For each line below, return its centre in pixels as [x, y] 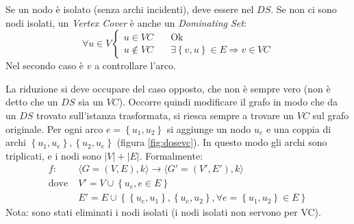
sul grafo [331, 115]
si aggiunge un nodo [209, 128]
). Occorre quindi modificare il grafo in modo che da [228, 102]
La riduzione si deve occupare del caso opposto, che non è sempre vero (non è [168, 88]
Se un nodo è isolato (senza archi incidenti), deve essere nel [130, 9]
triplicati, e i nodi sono [53, 155]
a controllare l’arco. [135, 65]
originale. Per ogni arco [54, 128]
